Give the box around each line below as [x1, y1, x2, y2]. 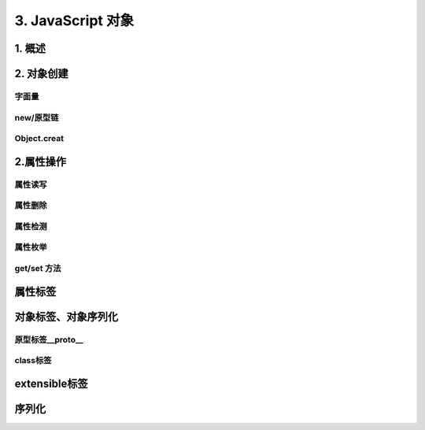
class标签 [14, 355, 52, 366]
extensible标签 [14, 376, 88, 390]
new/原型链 [14, 112, 59, 123]
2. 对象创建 [14, 67, 68, 80]
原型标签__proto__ [14, 334, 84, 345]
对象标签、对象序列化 [14, 310, 118, 323]
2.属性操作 [14, 154, 67, 169]
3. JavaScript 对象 [14, 12, 134, 29]
